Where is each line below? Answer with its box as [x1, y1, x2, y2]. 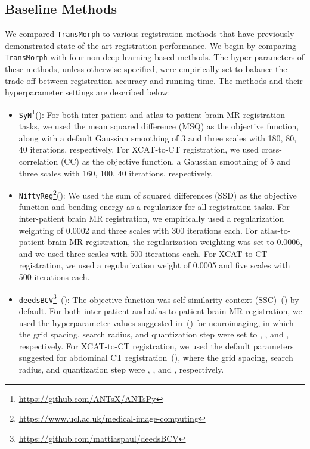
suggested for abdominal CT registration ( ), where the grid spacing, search [18, 351, 293, 364]
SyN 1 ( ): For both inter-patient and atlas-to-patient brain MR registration [18, 106, 285, 120]
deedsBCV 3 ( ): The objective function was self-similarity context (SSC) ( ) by [18, 291, 299, 305]
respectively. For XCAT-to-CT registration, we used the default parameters [18, 339, 294, 352]
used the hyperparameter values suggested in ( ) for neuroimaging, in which [18, 316, 294, 329]
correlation [18, 154, 58, 167]
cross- [261, 143, 282, 156]
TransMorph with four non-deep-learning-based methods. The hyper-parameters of [5, 51, 305, 63]
